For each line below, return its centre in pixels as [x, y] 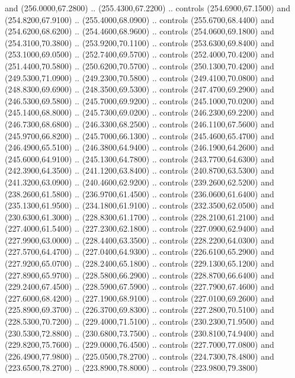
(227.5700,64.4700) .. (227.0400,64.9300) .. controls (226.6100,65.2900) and [140, 252]
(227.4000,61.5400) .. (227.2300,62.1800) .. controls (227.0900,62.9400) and [140, 228]
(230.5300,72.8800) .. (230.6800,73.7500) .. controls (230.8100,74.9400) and [140, 333]
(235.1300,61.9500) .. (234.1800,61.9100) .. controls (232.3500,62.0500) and [140, 205]
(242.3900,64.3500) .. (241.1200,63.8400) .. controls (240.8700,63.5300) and [140, 170]
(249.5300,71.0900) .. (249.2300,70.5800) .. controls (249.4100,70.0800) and [140, 77]
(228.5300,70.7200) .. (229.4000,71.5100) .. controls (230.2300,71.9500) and [140, 321]
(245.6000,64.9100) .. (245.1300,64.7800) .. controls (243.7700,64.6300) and [140, 158]
